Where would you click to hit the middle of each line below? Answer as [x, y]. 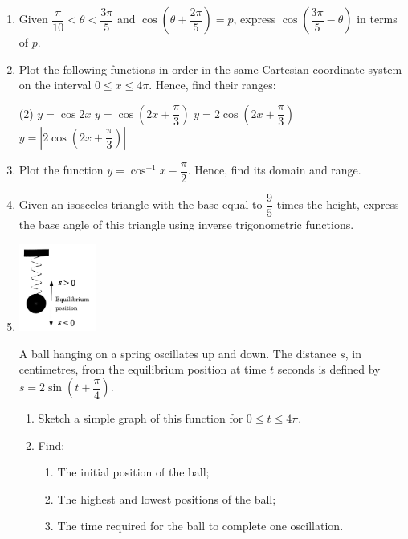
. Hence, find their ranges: [212, 85]
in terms [377, 18]
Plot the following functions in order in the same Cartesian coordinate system [210, 69]
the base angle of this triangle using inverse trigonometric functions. [186, 224]
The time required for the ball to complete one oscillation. [200, 526]
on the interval [55, 85]
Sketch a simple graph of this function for [141, 418]
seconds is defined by [329, 369]
